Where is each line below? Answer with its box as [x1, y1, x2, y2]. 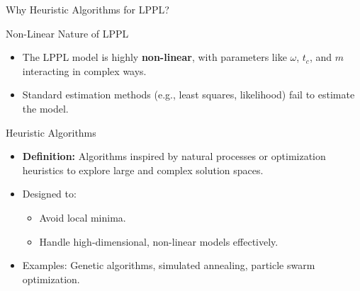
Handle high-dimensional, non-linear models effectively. [39, 234, 279, 249]
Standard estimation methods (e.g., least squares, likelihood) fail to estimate [22, 87, 355, 102]
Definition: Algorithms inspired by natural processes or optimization [22, 149, 326, 164]
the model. [22, 101, 69, 115]
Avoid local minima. [39, 210, 126, 224]
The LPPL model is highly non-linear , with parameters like [22, 50, 287, 64]
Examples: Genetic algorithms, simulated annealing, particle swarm [22, 258, 315, 273]
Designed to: [22, 186, 77, 201]
